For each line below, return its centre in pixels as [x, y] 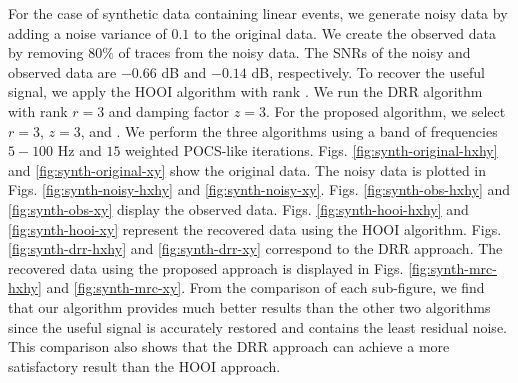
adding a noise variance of [87, 32]
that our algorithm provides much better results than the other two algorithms [249, 306]
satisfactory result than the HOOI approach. [144, 365]
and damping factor [169, 110]
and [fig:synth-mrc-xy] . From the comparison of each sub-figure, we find [265, 287]
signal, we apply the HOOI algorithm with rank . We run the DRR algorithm [245, 91]
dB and [184, 71]
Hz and [79, 150]
